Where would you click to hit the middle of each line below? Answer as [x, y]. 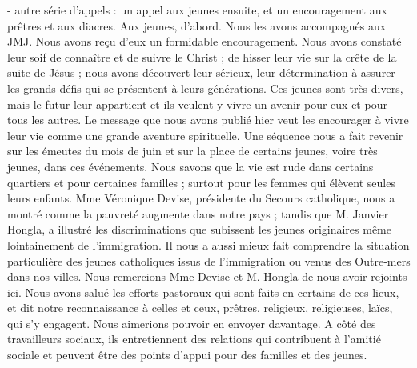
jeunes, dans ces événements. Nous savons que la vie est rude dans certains [190, 166]
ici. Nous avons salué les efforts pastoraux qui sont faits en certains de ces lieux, [203, 292]
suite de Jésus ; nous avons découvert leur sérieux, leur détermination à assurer [201, 72]
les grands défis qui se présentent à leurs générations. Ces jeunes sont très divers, [205, 88]
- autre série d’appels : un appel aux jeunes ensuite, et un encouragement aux [197, 10]
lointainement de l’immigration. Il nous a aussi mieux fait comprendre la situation [208, 244]
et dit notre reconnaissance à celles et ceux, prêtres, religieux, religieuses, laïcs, [200, 308]
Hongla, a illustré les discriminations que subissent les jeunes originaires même [200, 229]
